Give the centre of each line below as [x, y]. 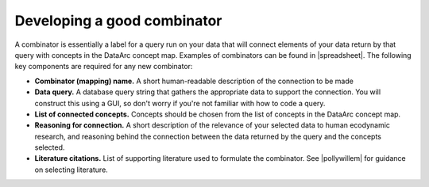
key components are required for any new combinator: [104, 67]
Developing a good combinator [118, 21]
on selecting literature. [71, 170]
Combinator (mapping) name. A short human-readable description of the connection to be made [194, 81]
